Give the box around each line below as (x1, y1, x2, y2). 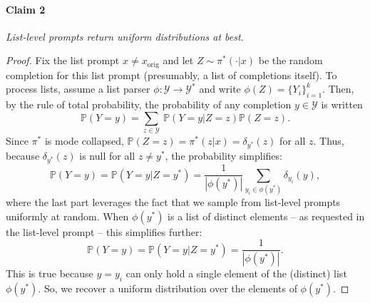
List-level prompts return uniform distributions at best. (6, 29, 244, 43)
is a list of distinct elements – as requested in (168, 208, 365, 223)
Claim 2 (6, 1, 46, 16)
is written (321, 97, 363, 112)
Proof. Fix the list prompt (6, 53, 120, 68)
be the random (258, 53, 323, 68)
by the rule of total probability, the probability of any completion (6, 97, 292, 112)
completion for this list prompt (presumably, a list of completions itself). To (6, 67, 337, 82)
